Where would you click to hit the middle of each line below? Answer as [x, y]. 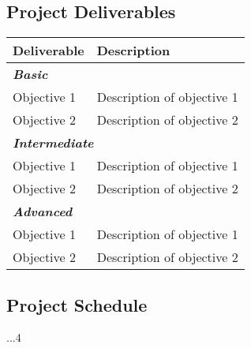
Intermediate [53, 143]
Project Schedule [77, 304]
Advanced [43, 211]
